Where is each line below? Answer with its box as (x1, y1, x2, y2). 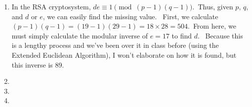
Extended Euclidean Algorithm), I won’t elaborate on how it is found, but (11, 49, 237, 60)
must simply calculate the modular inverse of (11, 30, 148, 40)
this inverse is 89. (11, 59, 64, 70)
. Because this (197, 30, 243, 40)
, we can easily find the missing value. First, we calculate (42, 11, 218, 21)
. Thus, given (192, 1, 233, 11)
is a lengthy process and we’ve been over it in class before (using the (11, 40, 219, 50)
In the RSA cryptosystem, (11, 1, 91, 11)
